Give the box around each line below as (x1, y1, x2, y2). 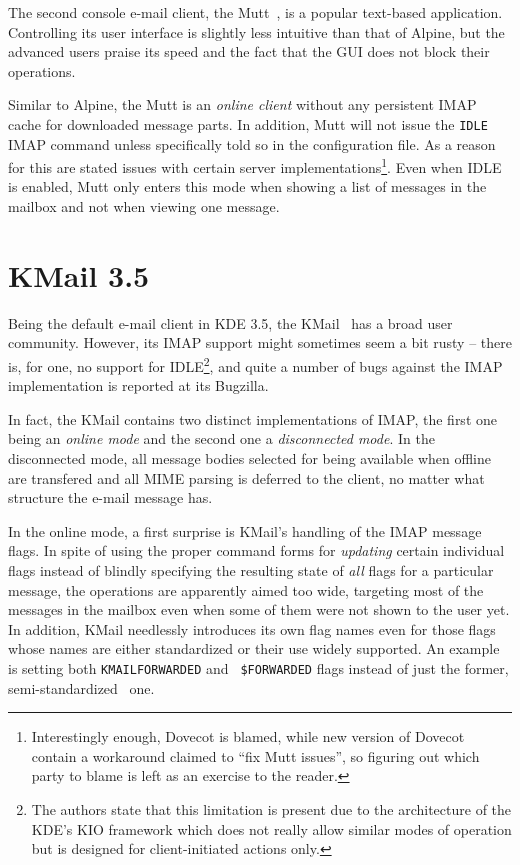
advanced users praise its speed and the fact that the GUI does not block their (8, 41, 490, 62)
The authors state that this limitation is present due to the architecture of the (31, 798, 512, 819)
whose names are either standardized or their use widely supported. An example (8, 638, 500, 659)
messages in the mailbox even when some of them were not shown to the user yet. (8, 599, 510, 620)
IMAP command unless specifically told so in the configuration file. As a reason (8, 133, 496, 154)
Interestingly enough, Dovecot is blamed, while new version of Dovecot (31, 726, 465, 747)
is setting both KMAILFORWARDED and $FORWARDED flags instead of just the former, (8, 657, 509, 678)
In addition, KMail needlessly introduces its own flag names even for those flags (8, 618, 496, 639)
